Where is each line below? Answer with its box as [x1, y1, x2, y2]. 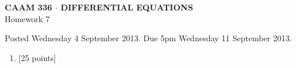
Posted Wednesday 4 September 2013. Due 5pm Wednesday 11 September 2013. [5, 32, 292, 44]
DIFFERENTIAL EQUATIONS [60, 1, 193, 13]
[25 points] [18, 51, 56, 63]
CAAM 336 [5, 1, 52, 13]
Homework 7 [5, 12, 50, 24]
